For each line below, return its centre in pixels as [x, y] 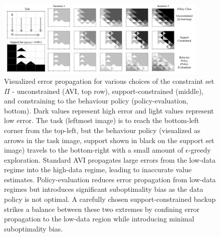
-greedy [199, 150]
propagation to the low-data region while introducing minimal [99, 219]
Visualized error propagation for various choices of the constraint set [109, 81]
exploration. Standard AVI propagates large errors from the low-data [110, 159]
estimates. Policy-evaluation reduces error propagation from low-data [110, 179]
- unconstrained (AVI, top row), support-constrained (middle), [108, 91]
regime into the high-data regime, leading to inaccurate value [98, 169]
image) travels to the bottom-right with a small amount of [94, 150]
